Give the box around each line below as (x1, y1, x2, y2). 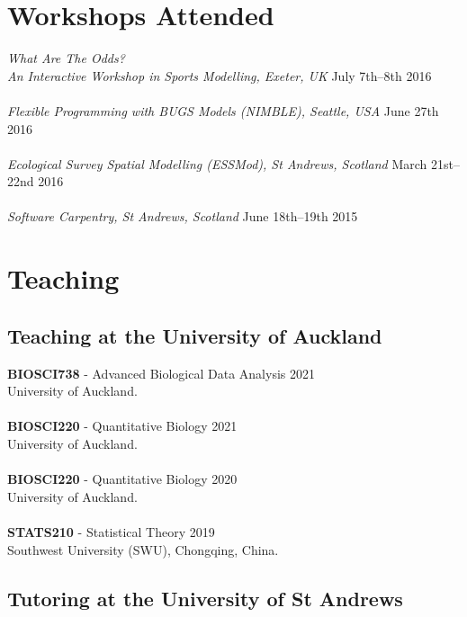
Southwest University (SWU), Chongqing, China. (7, 540, 279, 559)
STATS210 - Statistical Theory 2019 (7, 522, 215, 541)
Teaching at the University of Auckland (7, 321, 382, 349)
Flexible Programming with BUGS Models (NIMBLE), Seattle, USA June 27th (7, 101, 439, 120)
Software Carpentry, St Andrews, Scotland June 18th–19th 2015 (7, 207, 358, 226)
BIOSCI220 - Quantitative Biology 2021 (7, 416, 238, 435)
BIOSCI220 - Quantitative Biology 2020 (7, 469, 238, 488)
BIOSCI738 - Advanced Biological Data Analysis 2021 (7, 363, 315, 382)
